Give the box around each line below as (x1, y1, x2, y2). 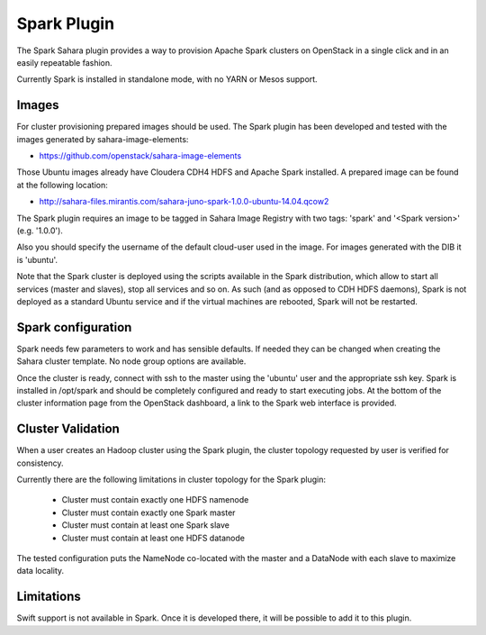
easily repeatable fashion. (16, 57, 112, 68)
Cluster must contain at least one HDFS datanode (61, 532, 245, 543)
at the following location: (16, 179, 108, 190)
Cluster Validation (16, 422, 121, 437)
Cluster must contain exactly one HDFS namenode (61, 494, 249, 505)
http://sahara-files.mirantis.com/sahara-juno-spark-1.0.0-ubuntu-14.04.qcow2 (39, 196, 329, 207)
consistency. (16, 458, 64, 468)
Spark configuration (16, 320, 132, 335)
